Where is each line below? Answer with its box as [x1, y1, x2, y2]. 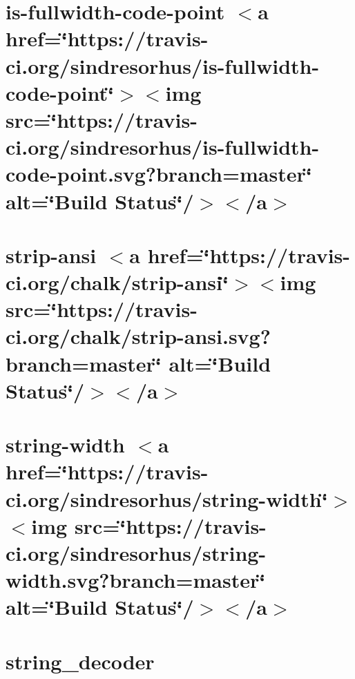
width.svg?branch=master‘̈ [6, 566, 266, 594]
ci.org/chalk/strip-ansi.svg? [6, 322, 271, 350]
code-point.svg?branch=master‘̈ [6, 160, 312, 188]
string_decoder [6, 647, 155, 675]
